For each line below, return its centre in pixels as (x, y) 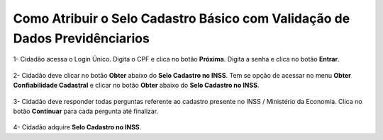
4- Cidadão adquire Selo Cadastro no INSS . (77, 127)
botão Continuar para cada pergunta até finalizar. (86, 111)
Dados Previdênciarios (82, 38)
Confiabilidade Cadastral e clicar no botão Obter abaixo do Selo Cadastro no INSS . (136, 86)
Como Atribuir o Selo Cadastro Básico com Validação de (182, 18)
